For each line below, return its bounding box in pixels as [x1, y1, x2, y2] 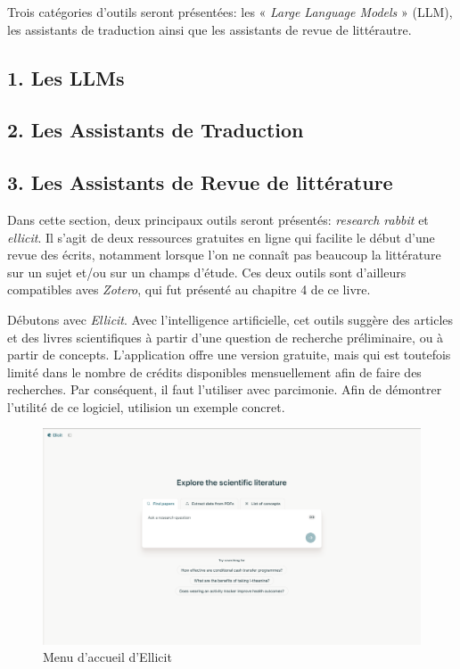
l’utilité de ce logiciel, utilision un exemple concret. [7, 397, 285, 416]
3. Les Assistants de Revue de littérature [7, 169, 393, 196]
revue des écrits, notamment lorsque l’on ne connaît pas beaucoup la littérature [7, 245, 441, 264]
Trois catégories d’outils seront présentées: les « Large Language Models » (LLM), [7, 3, 453, 21]
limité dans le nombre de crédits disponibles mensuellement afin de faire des [7, 362, 422, 381]
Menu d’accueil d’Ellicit [43, 648, 172, 666]
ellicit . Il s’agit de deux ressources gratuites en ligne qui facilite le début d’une [7, 227, 435, 246]
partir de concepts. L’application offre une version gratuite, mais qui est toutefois [7, 345, 451, 364]
